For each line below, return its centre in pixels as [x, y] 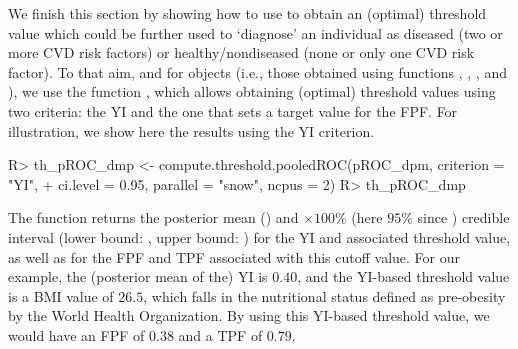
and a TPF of [220, 334]
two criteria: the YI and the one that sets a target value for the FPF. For [233, 110]
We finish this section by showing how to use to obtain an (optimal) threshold [247, 13]
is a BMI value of [61, 295]
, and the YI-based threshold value [403, 276]
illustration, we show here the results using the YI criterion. [191, 130]
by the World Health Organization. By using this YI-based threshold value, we [249, 315]
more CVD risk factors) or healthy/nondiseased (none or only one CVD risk [241, 52]
